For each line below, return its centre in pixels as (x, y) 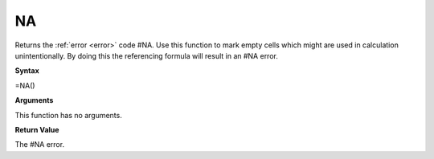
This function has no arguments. (68, 115)
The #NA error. (39, 145)
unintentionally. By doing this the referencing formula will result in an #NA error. (147, 55)
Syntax (27, 71)
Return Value (37, 129)
